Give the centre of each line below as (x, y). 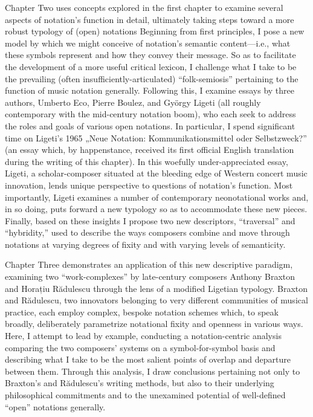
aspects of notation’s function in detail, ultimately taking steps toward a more (150, 19)
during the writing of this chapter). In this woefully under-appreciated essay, (147, 161)
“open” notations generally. (55, 406)
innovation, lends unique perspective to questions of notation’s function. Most (149, 185)
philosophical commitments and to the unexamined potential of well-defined (145, 395)
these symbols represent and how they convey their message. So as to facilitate (150, 55)
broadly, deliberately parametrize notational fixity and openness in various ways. (154, 324)
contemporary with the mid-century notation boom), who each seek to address (150, 114)
